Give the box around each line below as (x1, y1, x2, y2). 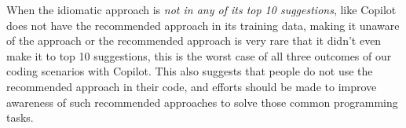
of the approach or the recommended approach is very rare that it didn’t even (6, 32, 382, 49)
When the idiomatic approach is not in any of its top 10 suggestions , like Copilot (6, 2, 397, 17)
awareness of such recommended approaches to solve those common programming (6, 93, 398, 110)
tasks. (6, 109, 34, 126)
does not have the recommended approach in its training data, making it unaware (6, 16, 400, 33)
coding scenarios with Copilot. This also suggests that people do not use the (6, 63, 373, 79)
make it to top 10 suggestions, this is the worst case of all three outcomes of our (6, 47, 392, 64)
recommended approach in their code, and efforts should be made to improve (6, 78, 377, 94)
